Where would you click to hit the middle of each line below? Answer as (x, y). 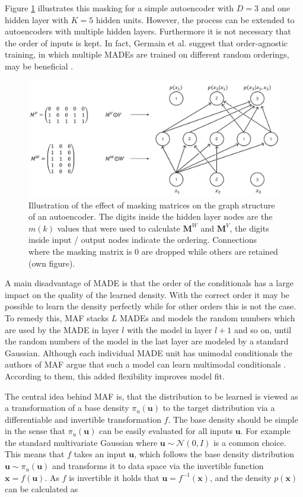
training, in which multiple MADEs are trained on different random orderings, (147, 54)
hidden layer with (37, 19)
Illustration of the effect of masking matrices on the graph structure (152, 205)
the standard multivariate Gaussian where (81, 442)
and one (275, 8)
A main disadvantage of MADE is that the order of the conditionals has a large (149, 283)
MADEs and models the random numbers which (207, 317)
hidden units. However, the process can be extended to (195, 19)
